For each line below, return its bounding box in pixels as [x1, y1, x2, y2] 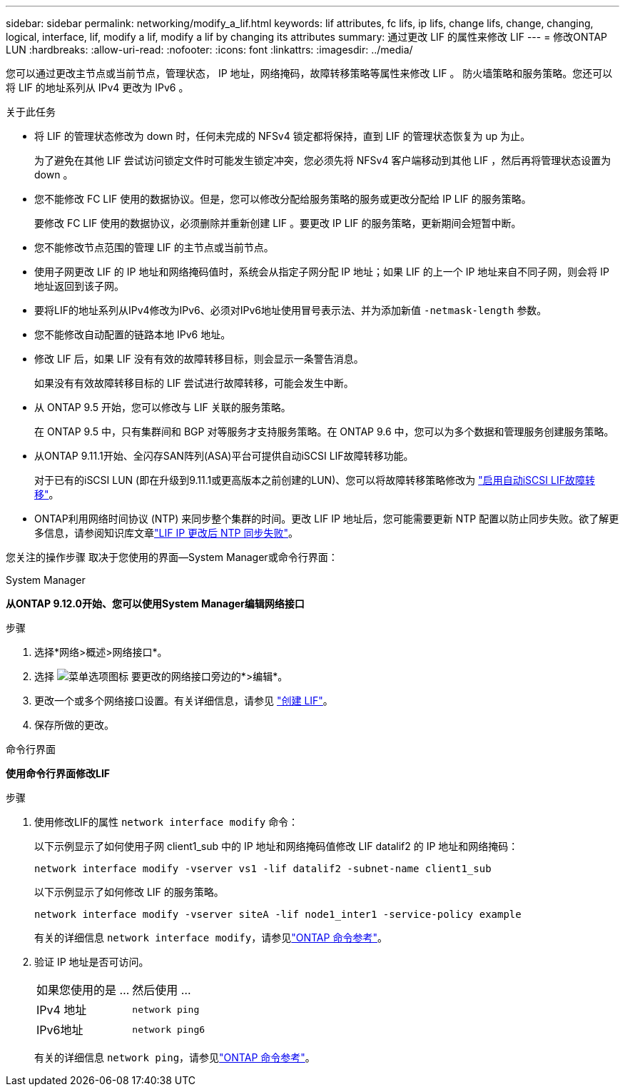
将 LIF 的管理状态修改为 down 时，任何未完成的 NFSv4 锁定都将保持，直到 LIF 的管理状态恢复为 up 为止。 [34, 130, 531, 142]
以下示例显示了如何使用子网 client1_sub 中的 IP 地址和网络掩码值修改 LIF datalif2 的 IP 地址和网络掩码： [34, 840, 519, 852]
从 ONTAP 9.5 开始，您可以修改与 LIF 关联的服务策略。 [34, 401, 291, 413]
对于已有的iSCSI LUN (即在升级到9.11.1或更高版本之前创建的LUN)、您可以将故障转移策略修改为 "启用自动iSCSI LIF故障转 [34, 474, 595, 486]
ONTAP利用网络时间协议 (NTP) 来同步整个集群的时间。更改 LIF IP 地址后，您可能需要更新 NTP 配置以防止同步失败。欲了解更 [34, 512, 619, 525]
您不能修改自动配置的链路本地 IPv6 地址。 [34, 328, 231, 340]
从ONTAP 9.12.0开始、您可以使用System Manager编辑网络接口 [6, 597, 305, 610]
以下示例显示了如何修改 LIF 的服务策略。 [34, 886, 224, 898]
